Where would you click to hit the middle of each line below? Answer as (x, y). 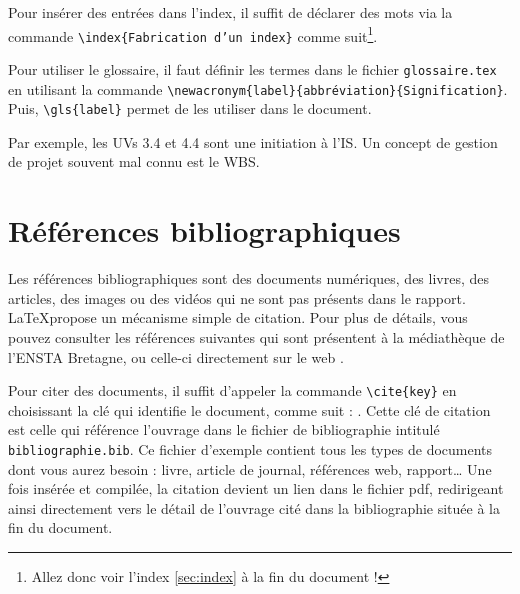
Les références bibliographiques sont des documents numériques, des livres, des (249, 278)
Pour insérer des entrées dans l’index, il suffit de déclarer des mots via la (230, 12)
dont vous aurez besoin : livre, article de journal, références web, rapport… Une (250, 468)
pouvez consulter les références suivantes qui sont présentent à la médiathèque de (256, 336)
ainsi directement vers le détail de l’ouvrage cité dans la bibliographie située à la (254, 507)
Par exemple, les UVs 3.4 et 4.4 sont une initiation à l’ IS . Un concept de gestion (253, 141)
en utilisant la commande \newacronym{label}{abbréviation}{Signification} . (258, 88)
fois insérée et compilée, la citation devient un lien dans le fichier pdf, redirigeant (256, 488)
